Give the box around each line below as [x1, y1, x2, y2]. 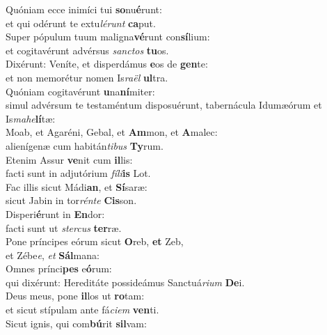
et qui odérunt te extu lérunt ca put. [6, 15, 156, 30]
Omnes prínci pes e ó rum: [6, 261, 112, 276]
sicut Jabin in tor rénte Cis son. [6, 193, 137, 208]
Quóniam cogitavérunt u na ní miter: [6, 84, 155, 98]
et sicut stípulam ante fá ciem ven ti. [6, 302, 159, 317]
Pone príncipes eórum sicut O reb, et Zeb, [6, 234, 184, 249]
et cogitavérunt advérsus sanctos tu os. [6, 42, 169, 57]
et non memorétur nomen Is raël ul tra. [6, 70, 168, 84]
